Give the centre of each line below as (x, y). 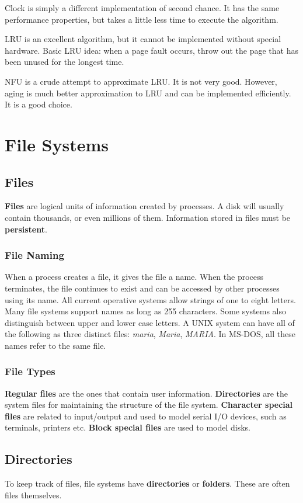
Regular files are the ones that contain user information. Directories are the (147, 393)
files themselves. (33, 495)
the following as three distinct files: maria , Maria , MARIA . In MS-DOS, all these (150, 334)
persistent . (26, 229)
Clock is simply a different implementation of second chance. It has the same (142, 8)
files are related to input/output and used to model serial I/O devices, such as (146, 416)
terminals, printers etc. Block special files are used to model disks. (128, 427)
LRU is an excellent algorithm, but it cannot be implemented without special (143, 39)
